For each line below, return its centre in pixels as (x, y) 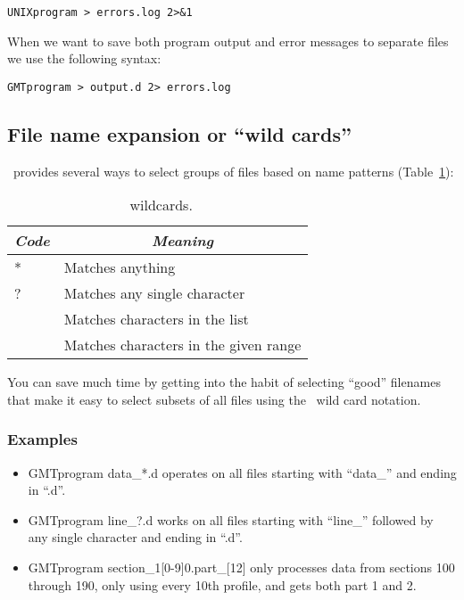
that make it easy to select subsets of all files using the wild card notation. (214, 399)
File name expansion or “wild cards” (179, 133)
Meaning (182, 241)
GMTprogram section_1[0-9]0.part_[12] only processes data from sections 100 (241, 567)
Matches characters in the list (156, 319)
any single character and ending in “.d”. (135, 537)
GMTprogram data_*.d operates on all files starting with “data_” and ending (242, 472)
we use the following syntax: (84, 58)
